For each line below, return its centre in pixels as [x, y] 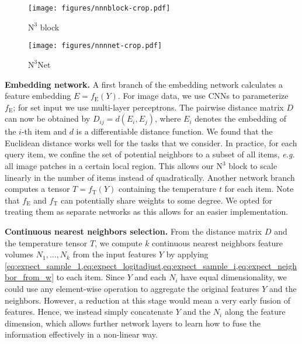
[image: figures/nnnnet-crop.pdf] [95, 46]
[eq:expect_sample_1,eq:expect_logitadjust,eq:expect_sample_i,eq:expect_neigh [151, 265]
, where [168, 118]
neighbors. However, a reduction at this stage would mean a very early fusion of [147, 300]
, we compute [119, 242]
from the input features [114, 254]
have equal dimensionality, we [234, 277]
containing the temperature [167, 189]
